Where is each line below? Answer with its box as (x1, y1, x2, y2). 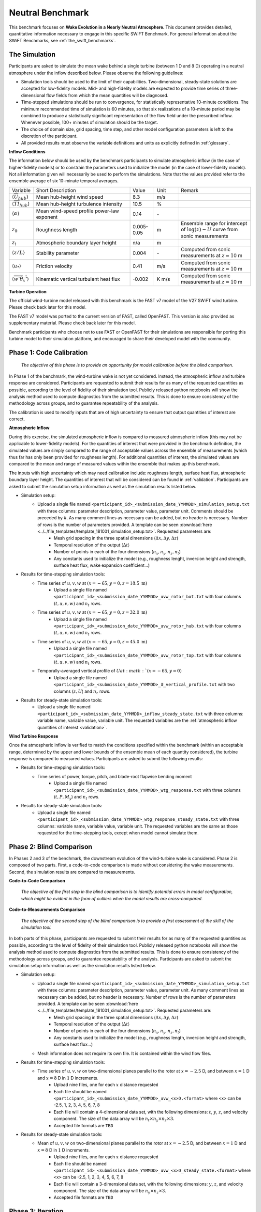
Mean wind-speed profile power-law (36, 207, 119, 214)
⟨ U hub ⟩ (12, 193, 29, 201)
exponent (36, 213, 58, 220)
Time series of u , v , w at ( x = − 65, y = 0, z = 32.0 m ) (37, 609, 147, 615)
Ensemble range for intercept (181, 220, 247, 226)
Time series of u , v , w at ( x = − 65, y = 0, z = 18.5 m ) (37, 580, 147, 586)
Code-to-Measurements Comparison (9, 907, 86, 912)
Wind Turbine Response (9, 733, 58, 739)
